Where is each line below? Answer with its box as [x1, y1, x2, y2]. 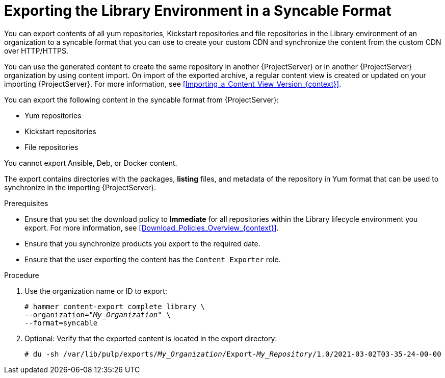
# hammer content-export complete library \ [24, 302, 205, 311]
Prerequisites [4, 198, 48, 208]
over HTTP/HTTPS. [4, 46, 68, 55]
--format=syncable [24, 318, 98, 327]
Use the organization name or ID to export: [24, 286, 167, 295]
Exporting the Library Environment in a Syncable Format [4, 2, 391, 19]
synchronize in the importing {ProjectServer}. [4, 183, 156, 192]
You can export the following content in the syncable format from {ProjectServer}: [4, 95, 279, 104]
